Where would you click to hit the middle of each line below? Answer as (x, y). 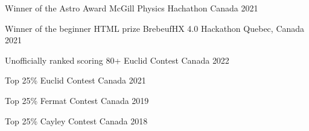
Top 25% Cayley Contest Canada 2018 (76, 120)
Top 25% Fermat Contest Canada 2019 (77, 100)
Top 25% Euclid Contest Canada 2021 (75, 80)
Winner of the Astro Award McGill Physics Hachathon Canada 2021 (132, 8)
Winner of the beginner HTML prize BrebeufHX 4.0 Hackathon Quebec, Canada (155, 28)
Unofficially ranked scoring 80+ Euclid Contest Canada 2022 (117, 60)
